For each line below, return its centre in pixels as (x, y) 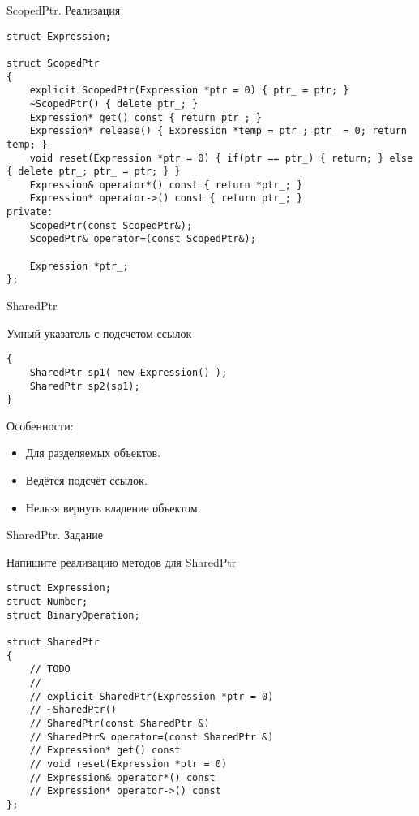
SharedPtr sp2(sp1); (85, 386)
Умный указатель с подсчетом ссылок (99, 332)
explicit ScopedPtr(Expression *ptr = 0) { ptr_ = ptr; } (189, 91)
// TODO (50, 669)
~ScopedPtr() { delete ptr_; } (114, 104)
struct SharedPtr (53, 643)
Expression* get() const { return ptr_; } (145, 117)
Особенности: (40, 425)
